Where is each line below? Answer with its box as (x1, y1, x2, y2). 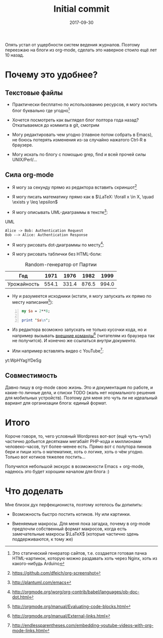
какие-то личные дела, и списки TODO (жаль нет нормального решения (5, 389, 155, 395)
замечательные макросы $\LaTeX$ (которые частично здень (12, 531, 139, 537)
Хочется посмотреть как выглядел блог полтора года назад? (12, 117, 139, 123)
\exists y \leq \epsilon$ (12, 199, 58, 205)
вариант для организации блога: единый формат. (5, 400, 107, 406)
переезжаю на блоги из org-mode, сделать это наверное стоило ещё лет (5, 47, 157, 53)
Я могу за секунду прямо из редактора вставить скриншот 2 (12, 184, 137, 191)
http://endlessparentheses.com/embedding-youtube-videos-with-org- (12, 622, 154, 628)
